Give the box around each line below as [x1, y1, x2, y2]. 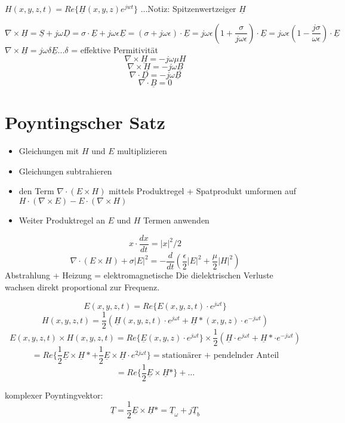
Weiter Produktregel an [19, 213, 106, 226]
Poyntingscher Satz [5, 110, 165, 134]
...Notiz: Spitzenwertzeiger [140, 2, 236, 14]
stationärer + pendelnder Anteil [162, 351, 279, 360]
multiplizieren [117, 145, 167, 157]
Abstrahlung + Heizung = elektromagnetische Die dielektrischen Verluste [5, 269, 273, 281]
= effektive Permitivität [71, 43, 158, 56]
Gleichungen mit [19, 145, 79, 157]
